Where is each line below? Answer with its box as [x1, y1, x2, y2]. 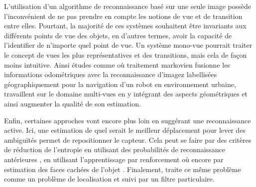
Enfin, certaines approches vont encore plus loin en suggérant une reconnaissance [4, 115, 251, 125]
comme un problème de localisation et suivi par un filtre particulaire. [4, 174, 215, 184]
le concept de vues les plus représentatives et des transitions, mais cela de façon [4, 49, 247, 60]
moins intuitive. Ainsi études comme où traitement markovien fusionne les [4, 59, 230, 70]
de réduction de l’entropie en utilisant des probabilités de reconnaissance [4, 144, 225, 155]
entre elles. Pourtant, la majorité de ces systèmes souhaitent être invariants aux [4, 20, 247, 31]
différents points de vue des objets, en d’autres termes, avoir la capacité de [4, 30, 232, 40]
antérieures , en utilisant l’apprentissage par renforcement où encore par [4, 154, 224, 164]
